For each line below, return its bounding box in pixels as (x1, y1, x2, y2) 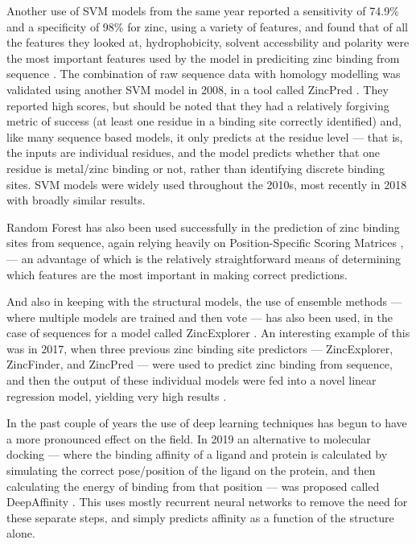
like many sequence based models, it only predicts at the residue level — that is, (6, 128, 403, 145)
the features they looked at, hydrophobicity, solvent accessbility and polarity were (6, 34, 410, 51)
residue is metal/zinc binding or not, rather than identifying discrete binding (6, 159, 385, 176)
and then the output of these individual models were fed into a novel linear (6, 372, 377, 389)
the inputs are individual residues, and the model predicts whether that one (6, 144, 381, 161)
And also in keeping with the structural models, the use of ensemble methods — (6, 293, 402, 310)
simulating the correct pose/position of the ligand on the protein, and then (6, 462, 376, 479)
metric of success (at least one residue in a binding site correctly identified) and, (6, 113, 402, 130)
